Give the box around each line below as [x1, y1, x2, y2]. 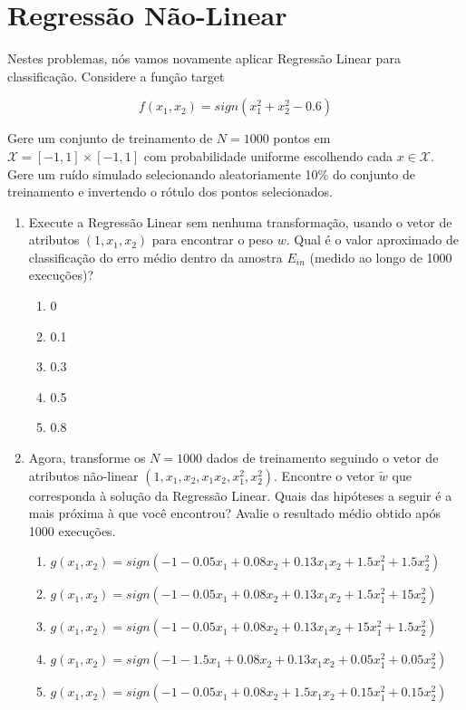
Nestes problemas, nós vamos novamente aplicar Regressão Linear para [7, 49, 401, 68]
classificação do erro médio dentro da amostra [28, 247, 283, 266]
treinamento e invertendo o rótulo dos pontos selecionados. [7, 182, 333, 201]
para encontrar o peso [151, 230, 274, 249]
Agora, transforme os [28, 448, 146, 467]
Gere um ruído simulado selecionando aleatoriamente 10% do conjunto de [7, 164, 415, 183]
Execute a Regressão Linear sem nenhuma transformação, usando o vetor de [28, 212, 452, 231]
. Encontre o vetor [274, 465, 375, 485]
